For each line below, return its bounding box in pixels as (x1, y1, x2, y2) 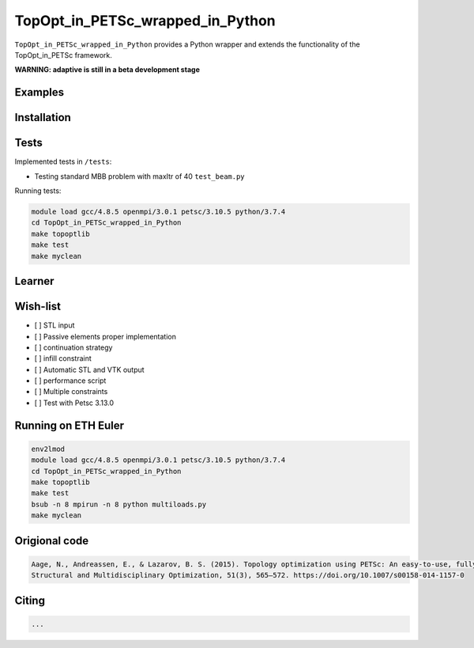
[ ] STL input (34, 320, 75, 330)
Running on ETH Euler (14, 419, 124, 432)
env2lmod (31, 444, 66, 453)
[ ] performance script (34, 376, 107, 385)
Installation (14, 111, 71, 124)
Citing (14, 593, 45, 607)
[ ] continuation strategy (34, 343, 113, 352)
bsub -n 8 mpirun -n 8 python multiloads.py (31, 499, 207, 509)
